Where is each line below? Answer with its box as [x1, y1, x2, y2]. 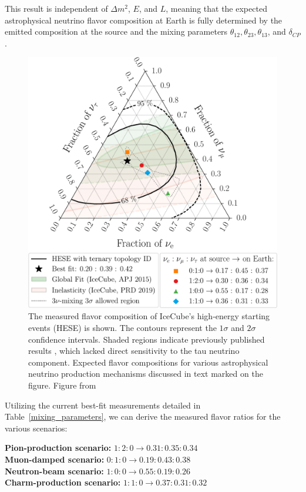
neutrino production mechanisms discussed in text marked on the [28, 367, 263, 380]
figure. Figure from [28, 379, 96, 391]
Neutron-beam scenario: [5, 464, 104, 477]
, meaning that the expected [166, 2, 267, 14]
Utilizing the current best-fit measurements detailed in [5, 399, 201, 411]
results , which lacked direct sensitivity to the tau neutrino [28, 344, 240, 357]
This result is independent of [5, 2, 108, 14]
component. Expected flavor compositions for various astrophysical [28, 356, 268, 368]
